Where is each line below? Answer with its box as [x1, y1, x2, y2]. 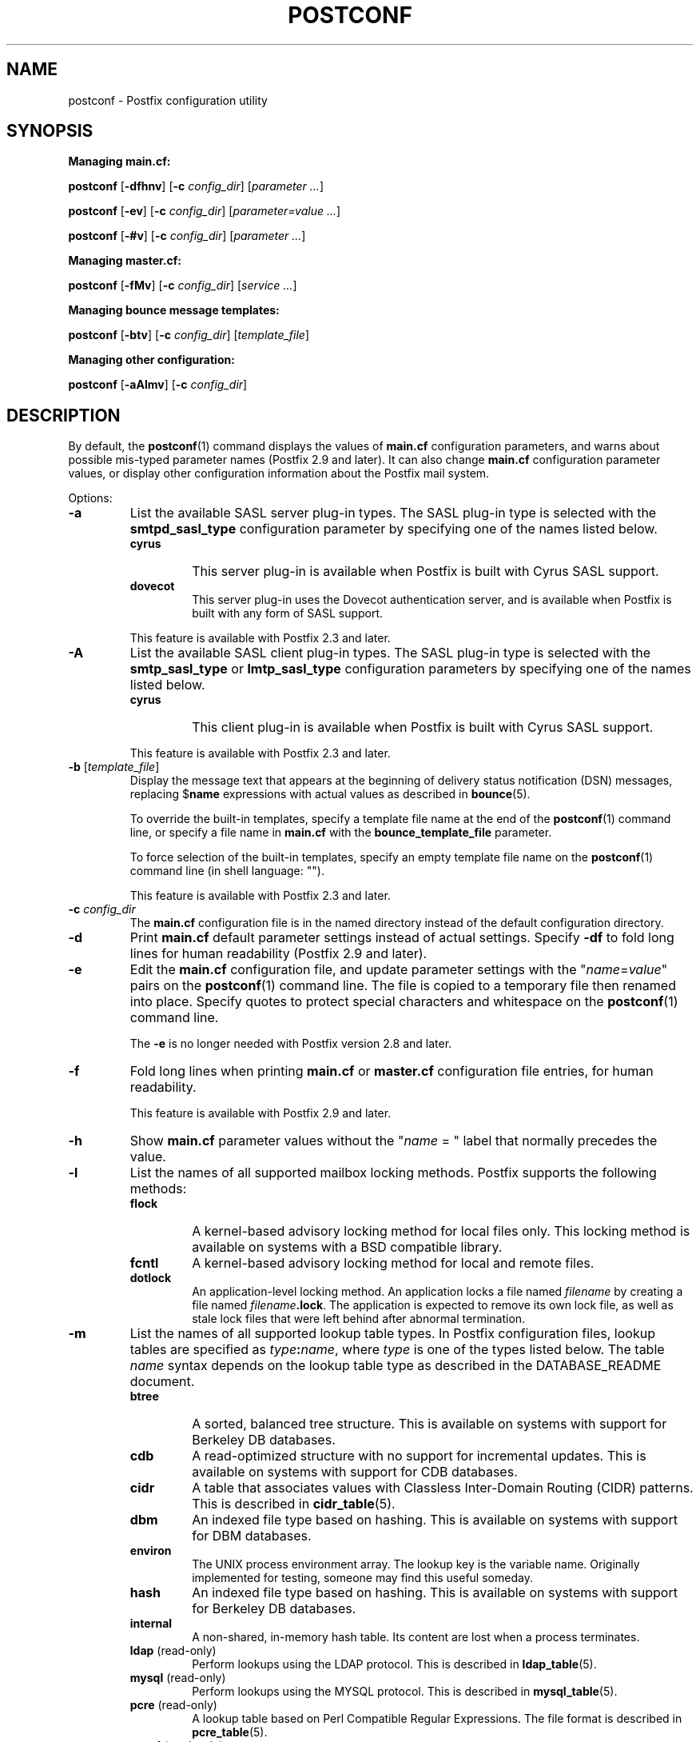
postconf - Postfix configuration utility [68, 93, 268, 107]
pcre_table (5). [192, 1725, 268, 1740]
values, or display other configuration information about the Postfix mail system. [68, 466, 490, 481]
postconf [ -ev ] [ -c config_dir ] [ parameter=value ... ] [68, 204, 341, 218]
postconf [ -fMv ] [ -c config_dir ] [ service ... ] [68, 278, 297, 293]
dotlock [129, 1271, 172, 1285]
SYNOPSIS [6, 121, 93, 142]
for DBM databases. [192, 1528, 312, 1544]
